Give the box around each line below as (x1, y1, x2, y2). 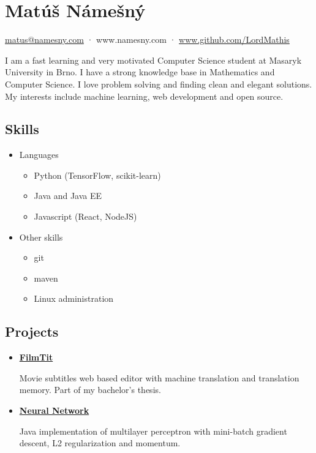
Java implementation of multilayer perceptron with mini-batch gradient (19, 424, 287, 437)
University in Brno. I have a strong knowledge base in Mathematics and (5, 66, 275, 78)
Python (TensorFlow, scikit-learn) (34, 168, 161, 181)
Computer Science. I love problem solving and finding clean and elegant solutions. (5, 77, 312, 90)
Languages (19, 148, 59, 161)
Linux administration (34, 292, 114, 305)
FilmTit (19, 351, 53, 364)
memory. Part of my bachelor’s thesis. (19, 383, 161, 396)
